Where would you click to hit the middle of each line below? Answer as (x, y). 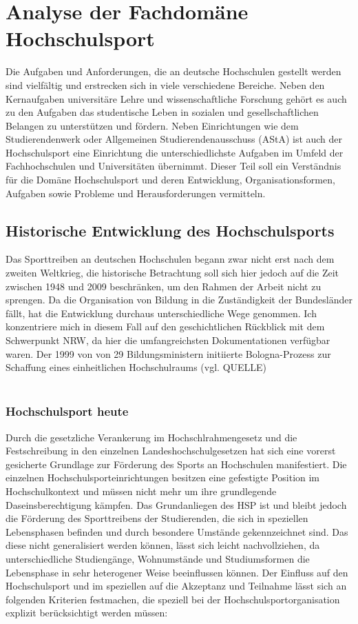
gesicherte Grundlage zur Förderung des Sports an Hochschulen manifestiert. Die (176, 464)
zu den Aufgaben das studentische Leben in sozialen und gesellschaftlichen (162, 112)
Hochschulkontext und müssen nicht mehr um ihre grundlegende (141, 491)
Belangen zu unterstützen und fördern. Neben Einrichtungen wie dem (152, 125)
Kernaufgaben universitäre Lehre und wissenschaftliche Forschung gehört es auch (176, 98)
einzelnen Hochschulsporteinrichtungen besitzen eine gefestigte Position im (163, 477)
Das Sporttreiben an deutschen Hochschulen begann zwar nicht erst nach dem (170, 259)
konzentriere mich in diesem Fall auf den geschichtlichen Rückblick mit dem (165, 326)
